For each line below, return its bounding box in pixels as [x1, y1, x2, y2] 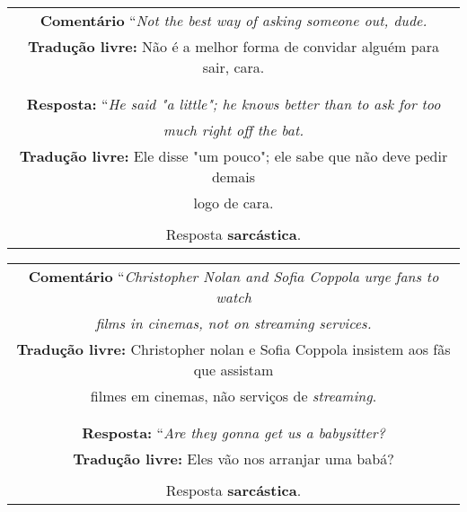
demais [211, 166, 256, 187]
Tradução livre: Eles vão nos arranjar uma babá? [73, 448, 394, 469]
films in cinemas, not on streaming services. [95, 313, 372, 333]
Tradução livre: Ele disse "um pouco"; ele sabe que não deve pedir [19, 146, 448, 166]
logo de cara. [193, 192, 274, 213]
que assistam [193, 359, 274, 380]
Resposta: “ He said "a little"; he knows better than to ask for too [26, 93, 441, 114]
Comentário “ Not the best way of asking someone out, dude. [40, 10, 427, 31]
